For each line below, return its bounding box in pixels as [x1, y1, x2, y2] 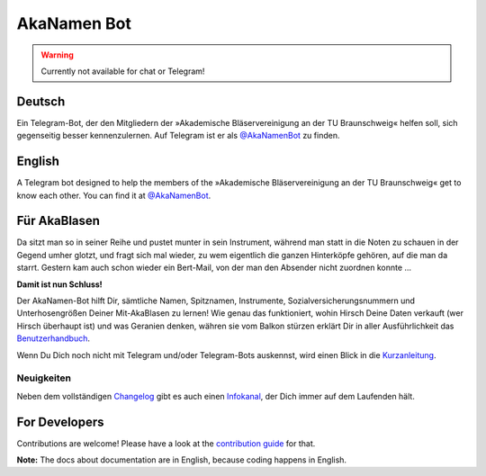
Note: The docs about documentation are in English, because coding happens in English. [16, 454, 346, 465]
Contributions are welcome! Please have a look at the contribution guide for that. [16, 437, 316, 449]
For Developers [16, 414, 104, 429]
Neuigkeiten [16, 372, 72, 384]
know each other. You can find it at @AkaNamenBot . [16, 190, 211, 201]
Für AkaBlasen [16, 213, 101, 229]
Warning [40, 49, 74, 60]
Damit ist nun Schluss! [16, 279, 103, 290]
